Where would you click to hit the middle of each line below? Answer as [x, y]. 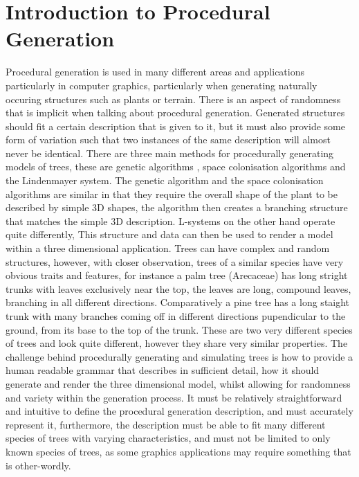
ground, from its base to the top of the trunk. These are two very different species [179, 329]
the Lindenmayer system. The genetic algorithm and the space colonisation [165, 180]
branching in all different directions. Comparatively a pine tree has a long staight [178, 302]
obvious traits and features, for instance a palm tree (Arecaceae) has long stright [177, 275]
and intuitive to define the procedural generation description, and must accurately [179, 411]
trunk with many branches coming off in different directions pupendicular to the [176, 316]
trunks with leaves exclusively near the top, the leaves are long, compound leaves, [178, 288]
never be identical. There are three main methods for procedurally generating [170, 153]
